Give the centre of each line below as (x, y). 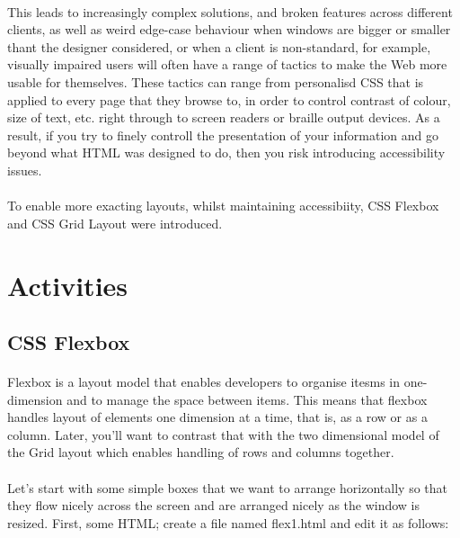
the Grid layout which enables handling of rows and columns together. (201, 452)
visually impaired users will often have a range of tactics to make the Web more (227, 64)
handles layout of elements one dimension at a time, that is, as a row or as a (217, 417)
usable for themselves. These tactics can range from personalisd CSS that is (216, 81)
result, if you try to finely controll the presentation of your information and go (223, 134)
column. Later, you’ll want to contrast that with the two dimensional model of (223, 434)
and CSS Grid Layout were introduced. (115, 223)
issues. (25, 170)
